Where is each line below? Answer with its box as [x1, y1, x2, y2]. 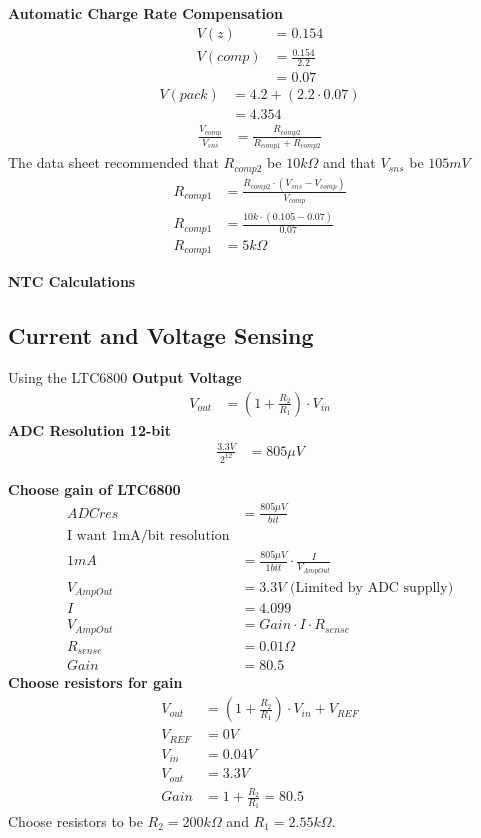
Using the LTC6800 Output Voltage [8, 367, 242, 388]
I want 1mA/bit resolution [66, 529, 230, 544]
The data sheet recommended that [8, 152, 219, 173]
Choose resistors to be [8, 810, 143, 831]
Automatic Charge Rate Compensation [8, 3, 283, 23]
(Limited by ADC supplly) [290, 580, 454, 595]
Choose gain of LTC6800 [8, 478, 181, 499]
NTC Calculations [8, 271, 136, 292]
